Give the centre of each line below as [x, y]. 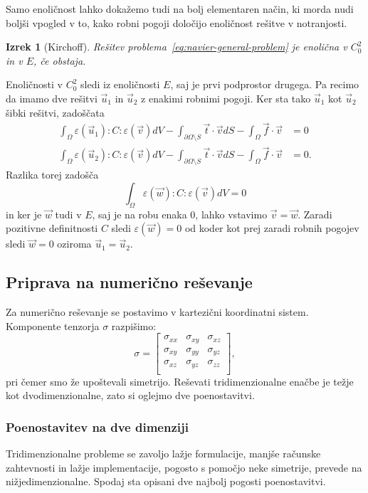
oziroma [74, 244]
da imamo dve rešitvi [52, 98]
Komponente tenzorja [53, 325]
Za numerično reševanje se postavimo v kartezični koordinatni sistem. [157, 312]
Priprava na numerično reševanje [129, 282]
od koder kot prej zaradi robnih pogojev [272, 228]
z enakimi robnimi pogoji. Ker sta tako [226, 98]
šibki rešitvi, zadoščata [55, 112]
